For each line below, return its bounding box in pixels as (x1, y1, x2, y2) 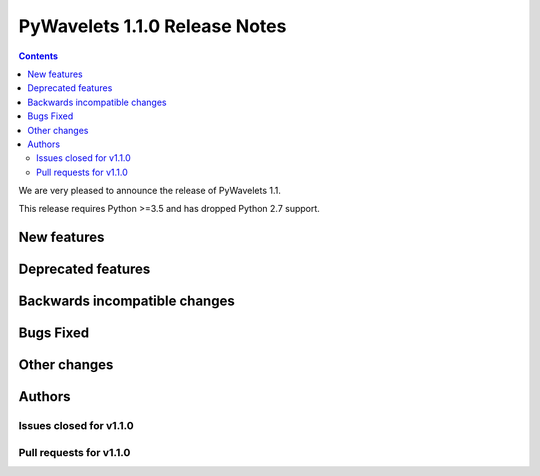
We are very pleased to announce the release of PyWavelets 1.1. (18, 185, 282, 197)
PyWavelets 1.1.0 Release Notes (18, 15, 287, 37)
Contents (18, 50, 59, 62)
